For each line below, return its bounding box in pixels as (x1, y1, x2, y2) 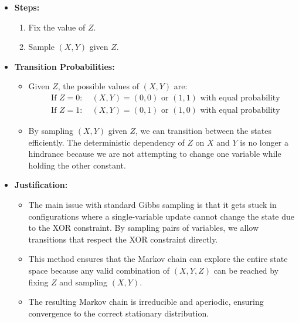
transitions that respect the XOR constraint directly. (28, 233, 218, 245)
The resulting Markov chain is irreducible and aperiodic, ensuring (28, 295, 264, 308)
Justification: (14, 179, 68, 191)
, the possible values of (57, 80, 139, 92)
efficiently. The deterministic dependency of (28, 136, 185, 148)
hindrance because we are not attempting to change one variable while (28, 147, 281, 160)
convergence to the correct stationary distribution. (28, 307, 209, 319)
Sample (28, 41, 55, 53)
